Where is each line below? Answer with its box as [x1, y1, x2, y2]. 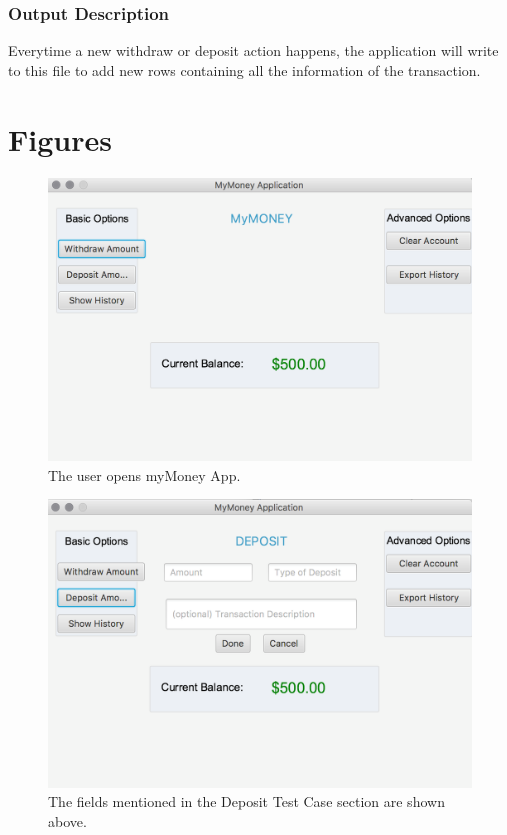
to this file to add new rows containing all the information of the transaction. [8, 59, 481, 80]
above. [48, 810, 87, 831]
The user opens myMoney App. [48, 464, 241, 485]
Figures [8, 118, 112, 159]
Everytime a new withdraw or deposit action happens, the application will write [8, 40, 499, 61]
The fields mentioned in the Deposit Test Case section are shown [48, 791, 445, 812]
